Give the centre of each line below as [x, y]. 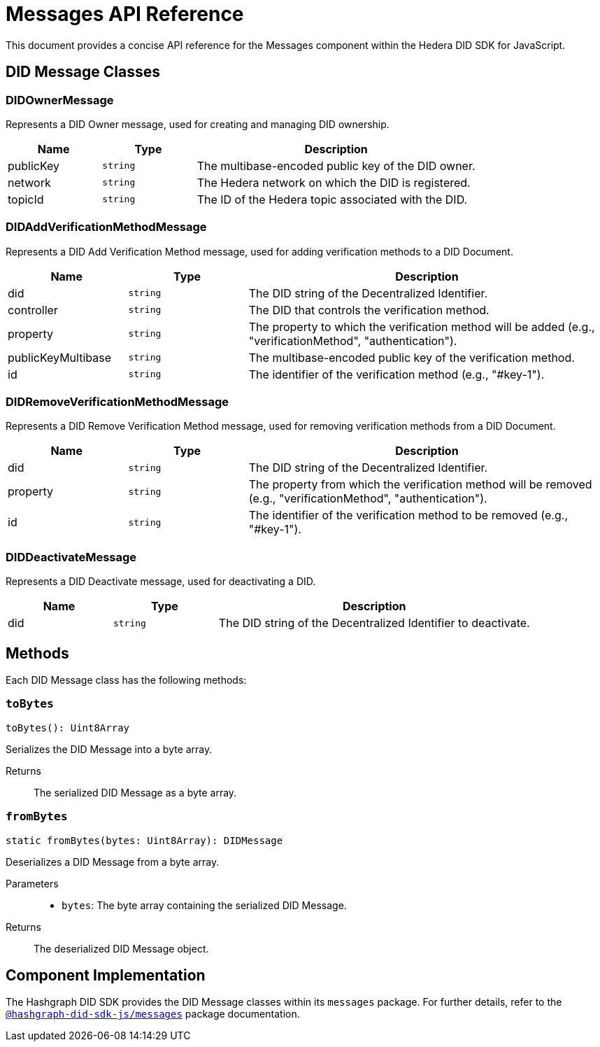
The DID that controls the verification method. [369, 310]
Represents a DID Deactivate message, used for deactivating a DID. [161, 582]
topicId [26, 199]
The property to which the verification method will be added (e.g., [422, 326]
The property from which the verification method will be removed [420, 485]
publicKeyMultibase [59, 357]
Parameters [32, 883]
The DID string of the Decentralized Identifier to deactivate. [374, 623]
